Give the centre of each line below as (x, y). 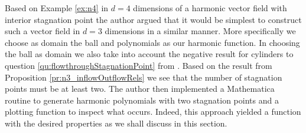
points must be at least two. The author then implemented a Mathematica (140, 89)
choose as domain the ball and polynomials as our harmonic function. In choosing (152, 42)
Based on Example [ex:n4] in (57, 8)
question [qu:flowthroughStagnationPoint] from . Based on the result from (139, 65)
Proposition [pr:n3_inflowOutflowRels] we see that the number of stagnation (144, 77)
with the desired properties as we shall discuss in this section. (116, 123)
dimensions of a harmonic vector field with (210, 8)
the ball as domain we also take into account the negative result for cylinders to (149, 54)
